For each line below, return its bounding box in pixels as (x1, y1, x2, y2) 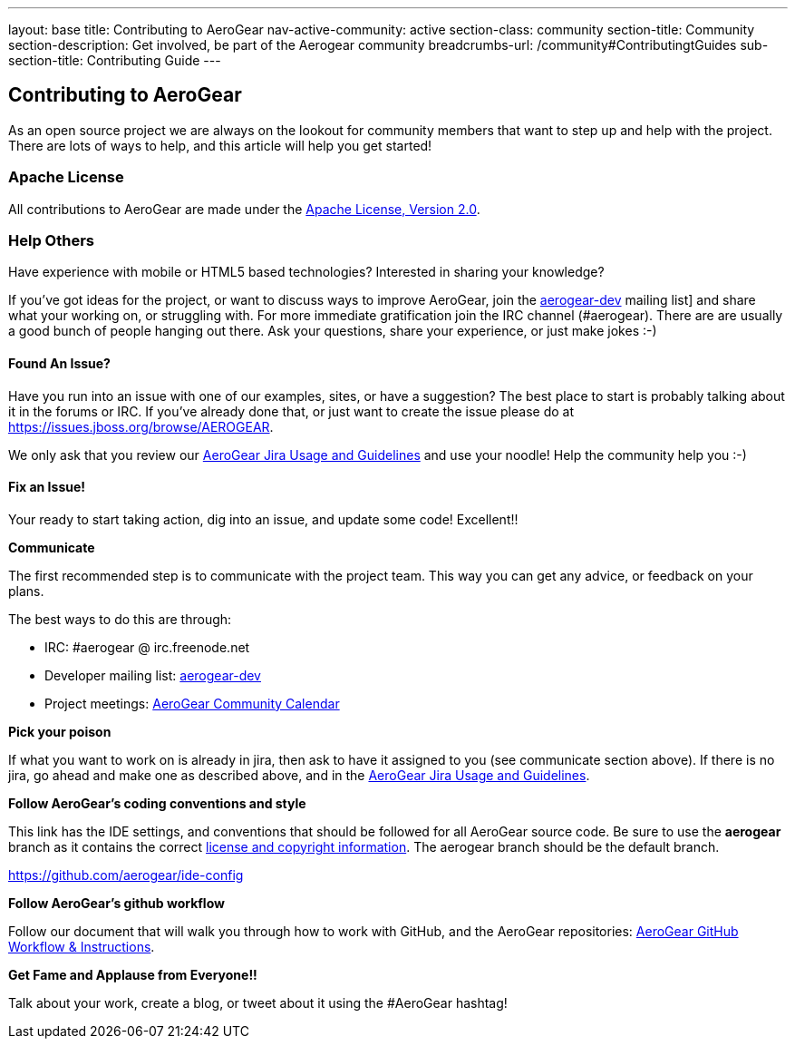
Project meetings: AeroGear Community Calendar (44, 695, 340, 711)
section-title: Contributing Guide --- (8, 53, 221, 68)
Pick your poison (8, 723, 111, 739)
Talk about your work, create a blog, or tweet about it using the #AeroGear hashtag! (8, 994, 508, 1011)
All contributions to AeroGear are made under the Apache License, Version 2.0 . (8, 200, 480, 217)
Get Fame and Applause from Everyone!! (8, 966, 257, 982)
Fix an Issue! (8, 479, 86, 495)
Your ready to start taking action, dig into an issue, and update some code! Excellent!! (8, 511, 519, 527)
